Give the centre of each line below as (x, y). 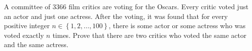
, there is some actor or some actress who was (177, 25)
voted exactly (24, 35)
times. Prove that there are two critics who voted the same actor (149, 35)
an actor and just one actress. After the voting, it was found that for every (116, 16)
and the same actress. (36, 44)
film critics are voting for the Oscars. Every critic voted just (159, 6)
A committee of (27, 6)
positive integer (27, 25)
